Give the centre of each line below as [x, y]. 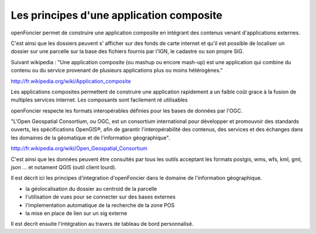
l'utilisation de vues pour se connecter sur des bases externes [100, 197]
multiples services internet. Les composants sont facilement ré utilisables [99, 100]
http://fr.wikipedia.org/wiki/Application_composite [71, 81]
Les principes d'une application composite [116, 15]
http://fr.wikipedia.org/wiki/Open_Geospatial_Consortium [79, 148]
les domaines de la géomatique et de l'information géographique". [90, 138]
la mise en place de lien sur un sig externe [76, 213]
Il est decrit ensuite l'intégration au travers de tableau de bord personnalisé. [102, 224]
